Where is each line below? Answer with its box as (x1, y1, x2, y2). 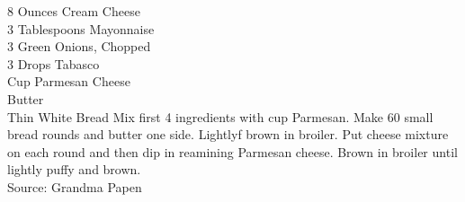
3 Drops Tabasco (7, 54, 100, 73)
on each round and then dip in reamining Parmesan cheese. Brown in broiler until (7, 142, 458, 161)
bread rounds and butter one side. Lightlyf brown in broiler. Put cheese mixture (7, 125, 449, 144)
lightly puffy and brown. (7, 160, 141, 179)
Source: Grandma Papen (7, 177, 142, 196)
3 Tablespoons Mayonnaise (7, 19, 155, 38)
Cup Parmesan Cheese (7, 72, 130, 91)
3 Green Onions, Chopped (7, 37, 151, 56)
